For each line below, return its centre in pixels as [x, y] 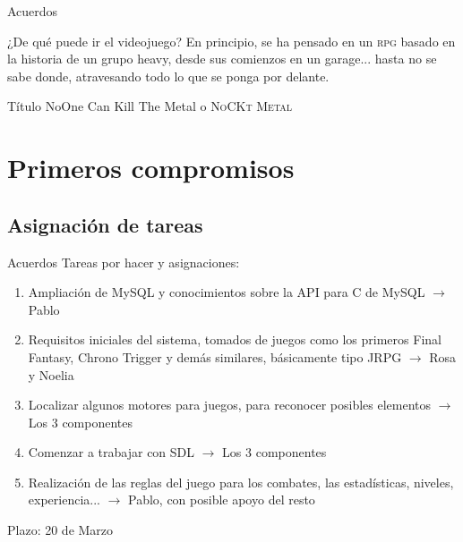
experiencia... [64, 500]
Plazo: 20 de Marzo [60, 530]
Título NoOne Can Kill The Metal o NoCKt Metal [150, 106]
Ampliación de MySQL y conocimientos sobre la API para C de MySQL [227, 292]
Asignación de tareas [105, 224]
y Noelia [51, 374]
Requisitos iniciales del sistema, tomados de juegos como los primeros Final [235, 339]
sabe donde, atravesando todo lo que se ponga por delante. [168, 76]
